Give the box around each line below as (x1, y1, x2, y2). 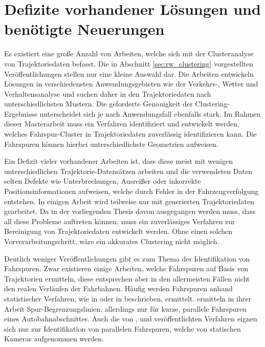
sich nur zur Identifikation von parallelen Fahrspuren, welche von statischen (4, 323, 241, 334)
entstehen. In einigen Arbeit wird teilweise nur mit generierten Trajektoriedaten (4, 196, 254, 206)
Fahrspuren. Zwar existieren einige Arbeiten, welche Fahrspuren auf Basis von (4, 263, 249, 274)
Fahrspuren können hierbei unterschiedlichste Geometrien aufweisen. (4, 138, 218, 149)
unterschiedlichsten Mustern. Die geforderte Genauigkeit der (4, 98, 193, 109)
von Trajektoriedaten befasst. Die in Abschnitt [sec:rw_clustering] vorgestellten (4, 58, 253, 69)
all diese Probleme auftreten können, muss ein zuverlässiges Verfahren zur (4, 215, 235, 226)
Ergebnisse (4, 108, 37, 119)
